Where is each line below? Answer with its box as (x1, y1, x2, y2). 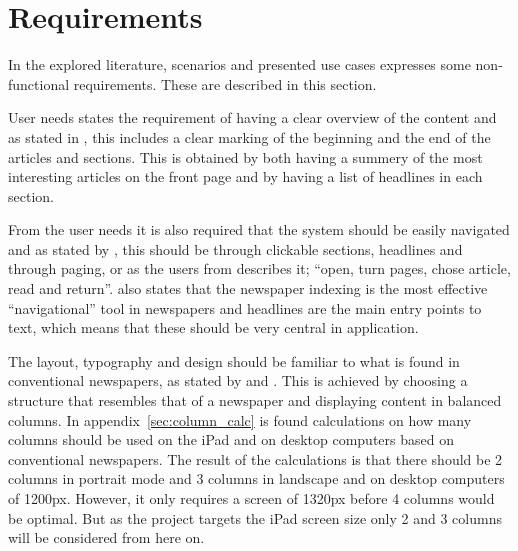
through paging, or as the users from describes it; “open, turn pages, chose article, (8, 258, 511, 279)
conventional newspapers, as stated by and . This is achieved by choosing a (8, 370, 468, 391)
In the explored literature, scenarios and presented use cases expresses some (8, 54, 471, 75)
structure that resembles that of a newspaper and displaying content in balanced (8, 390, 502, 411)
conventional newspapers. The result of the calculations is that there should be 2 (8, 448, 503, 469)
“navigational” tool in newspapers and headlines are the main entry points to (8, 297, 482, 318)
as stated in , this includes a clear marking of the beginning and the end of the (8, 126, 491, 147)
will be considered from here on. (8, 527, 205, 548)
